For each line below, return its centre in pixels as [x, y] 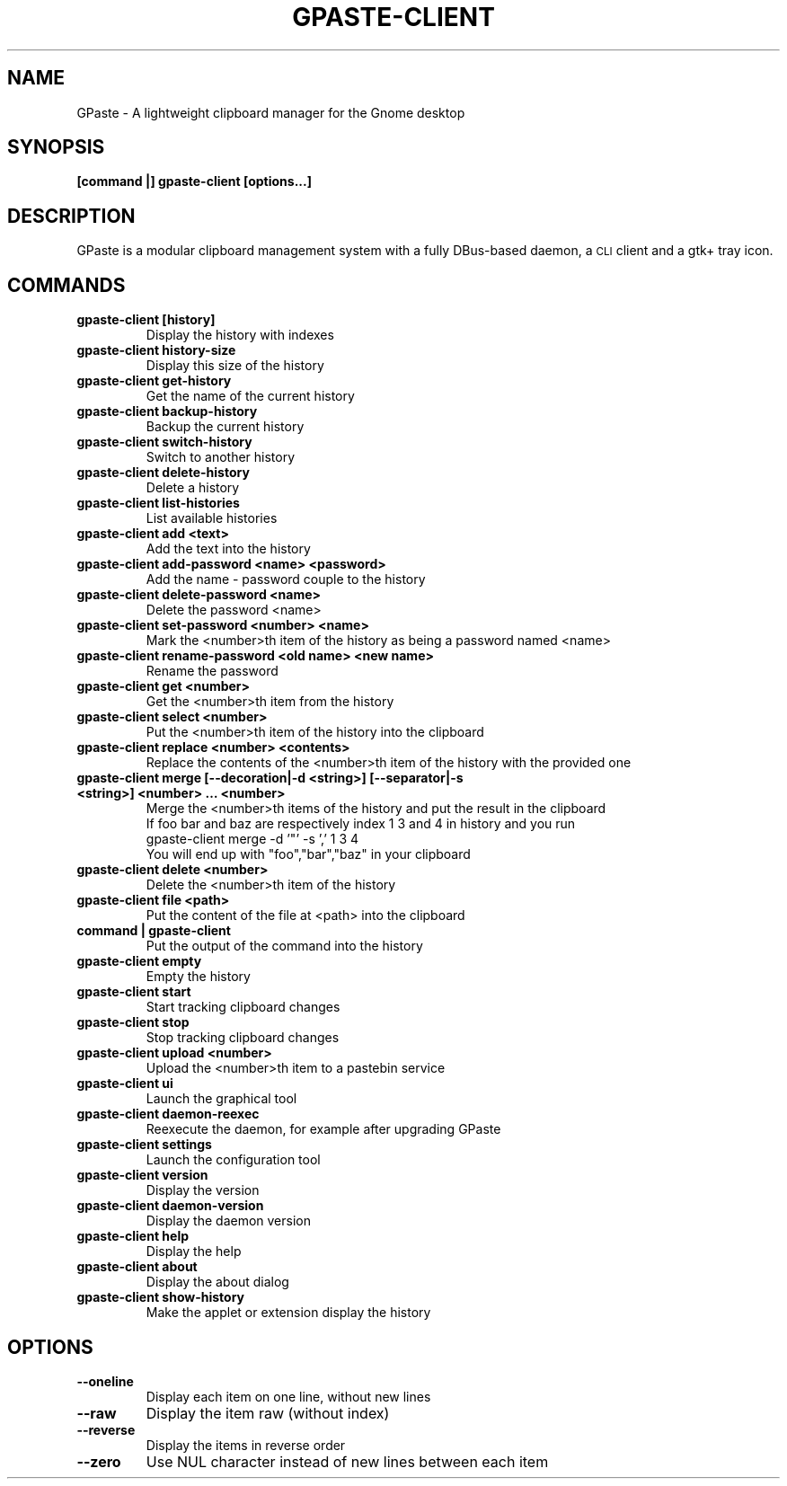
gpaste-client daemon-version [170, 1206]
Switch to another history [221, 457]
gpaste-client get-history [154, 381]
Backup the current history [225, 427]
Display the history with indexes [240, 335]
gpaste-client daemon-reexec [168, 1114]
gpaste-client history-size [156, 350]
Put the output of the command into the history [284, 946]
